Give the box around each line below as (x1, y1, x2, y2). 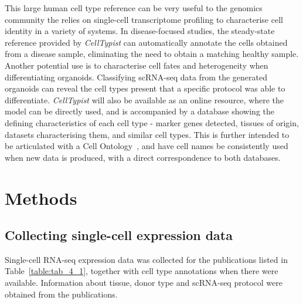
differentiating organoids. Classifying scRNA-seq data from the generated (5, 70, 267, 83)
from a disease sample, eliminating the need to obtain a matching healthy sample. (5, 48, 299, 60)
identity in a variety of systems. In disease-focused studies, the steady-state (5, 25, 275, 37)
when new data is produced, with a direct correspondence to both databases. (5, 151, 281, 163)
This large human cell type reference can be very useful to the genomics (5, 2, 263, 13)
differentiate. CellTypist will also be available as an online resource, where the (5, 93, 284, 106)
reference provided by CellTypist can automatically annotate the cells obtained (5, 36, 288, 48)
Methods (5, 185, 77, 210)
